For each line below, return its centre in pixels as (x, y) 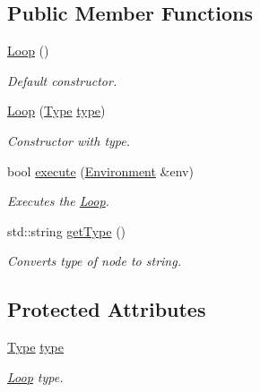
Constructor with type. (69, 140)
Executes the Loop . (58, 201)
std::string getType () (67, 230)
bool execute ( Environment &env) (100, 170)
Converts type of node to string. (94, 261)
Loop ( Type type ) (56, 111)
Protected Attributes (107, 309)
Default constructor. (62, 80)
